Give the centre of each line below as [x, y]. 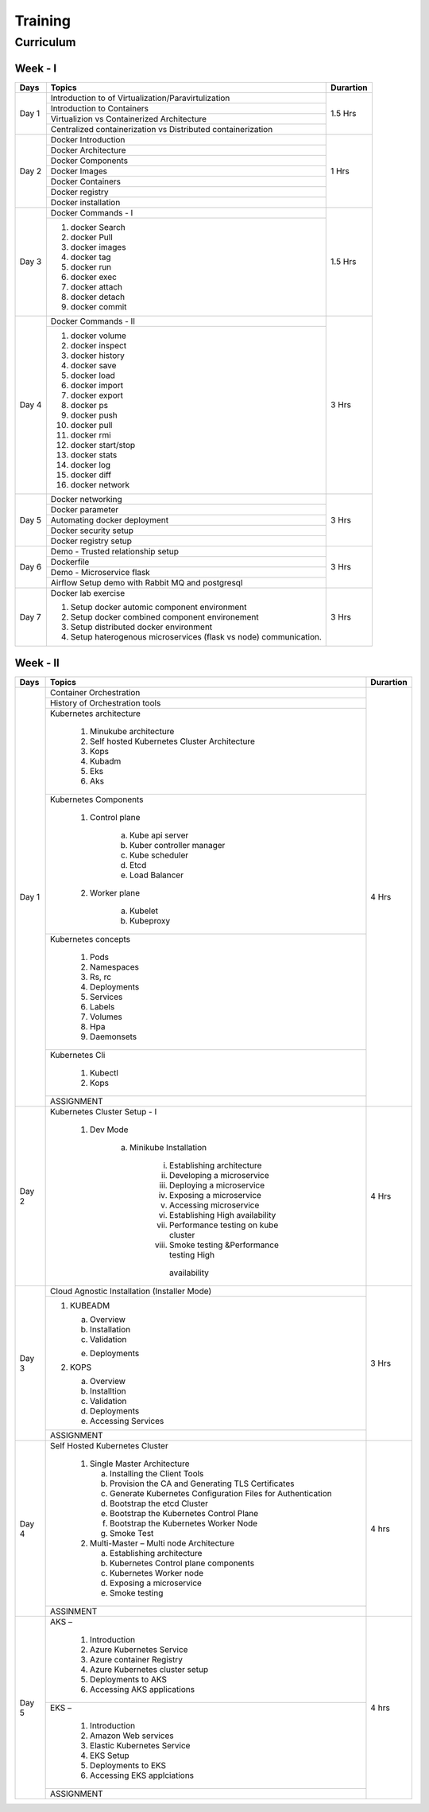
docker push [94, 415]
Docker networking [86, 499]
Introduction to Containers [100, 108]
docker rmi [91, 435]
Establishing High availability [223, 1215]
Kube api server [159, 835]
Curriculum [45, 42]
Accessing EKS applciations [142, 1775]
